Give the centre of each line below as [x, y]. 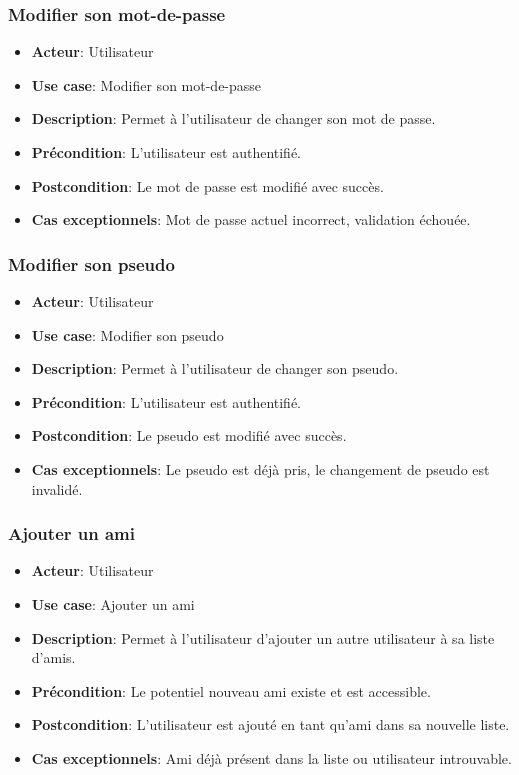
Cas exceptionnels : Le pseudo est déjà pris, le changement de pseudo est [260, 468]
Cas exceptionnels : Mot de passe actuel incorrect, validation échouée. [251, 219]
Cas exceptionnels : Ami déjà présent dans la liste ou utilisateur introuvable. [271, 757]
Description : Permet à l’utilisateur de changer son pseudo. [215, 368]
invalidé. [57, 488]
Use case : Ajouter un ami [113, 603]
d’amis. [53, 657]
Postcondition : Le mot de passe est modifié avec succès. [207, 185]
